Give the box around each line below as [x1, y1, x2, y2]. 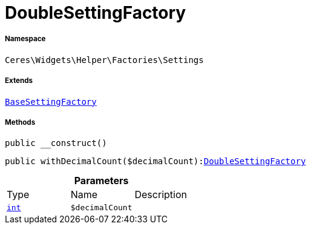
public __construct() [5, 138, 107, 148]
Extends [5, 76, 33, 85]
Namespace [5, 35, 46, 44]
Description [134, 188, 187, 201]
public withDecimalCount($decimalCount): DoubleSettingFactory [5, 156, 306, 167]
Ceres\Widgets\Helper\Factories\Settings [5, 55, 204, 65]
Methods [5, 118, 36, 127]
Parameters [74, 174, 129, 187]
